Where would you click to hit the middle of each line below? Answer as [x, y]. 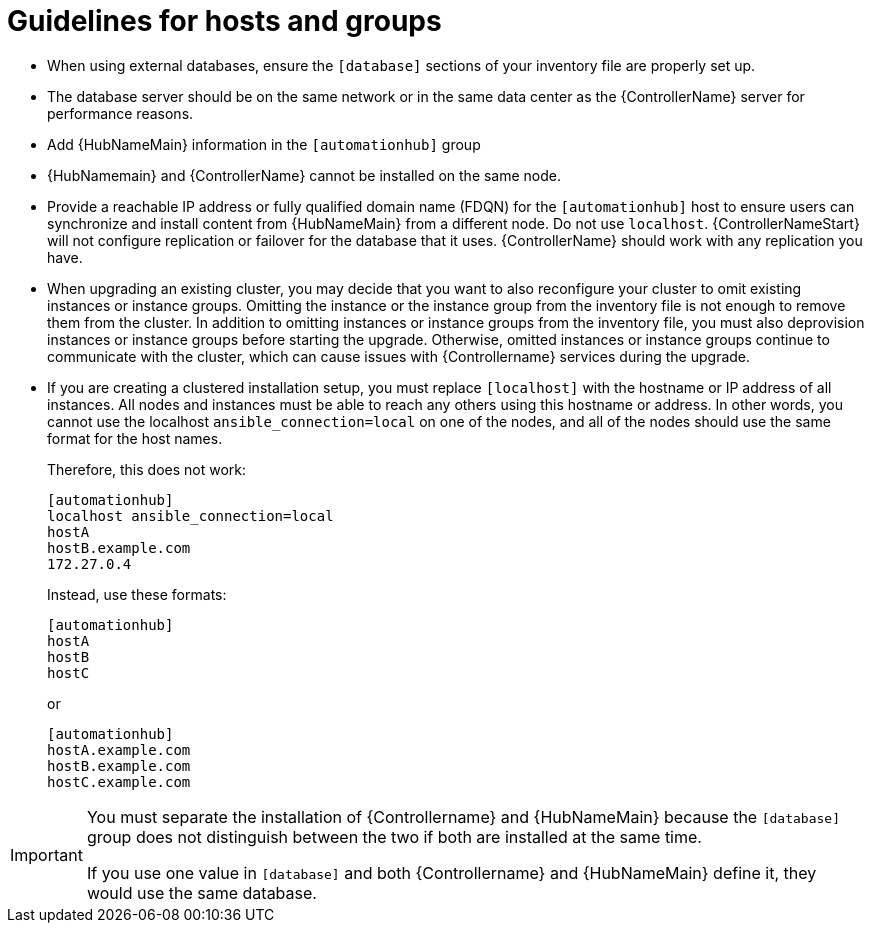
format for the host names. [135, 438]
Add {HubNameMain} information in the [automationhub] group [264, 144]
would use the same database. [201, 892]
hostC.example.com [119, 781]
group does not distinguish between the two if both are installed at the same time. [394, 836]
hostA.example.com [119, 749]
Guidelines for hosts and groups [224, 21]
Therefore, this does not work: [147, 469]
